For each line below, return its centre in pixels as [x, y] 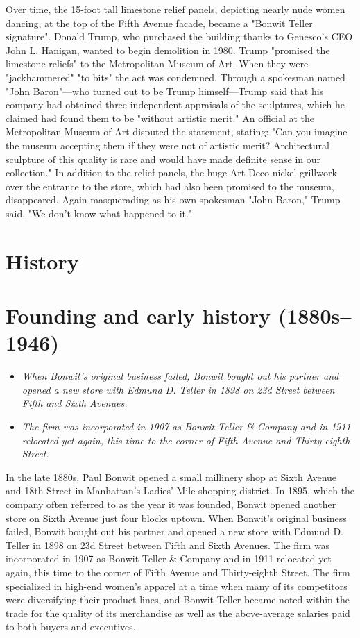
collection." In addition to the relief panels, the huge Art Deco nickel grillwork [171, 173]
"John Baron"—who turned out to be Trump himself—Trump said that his [165, 91]
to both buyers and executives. [71, 627]
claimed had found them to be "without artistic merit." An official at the [160, 118]
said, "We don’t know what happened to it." [99, 213]
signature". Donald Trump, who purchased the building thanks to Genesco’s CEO [179, 36]
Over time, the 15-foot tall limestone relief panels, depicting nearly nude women [175, 9]
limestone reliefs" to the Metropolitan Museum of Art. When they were [157, 64]
